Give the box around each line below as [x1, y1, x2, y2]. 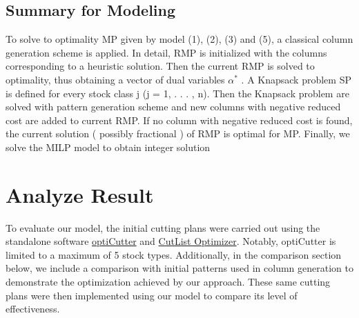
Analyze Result [6, 180, 154, 208]
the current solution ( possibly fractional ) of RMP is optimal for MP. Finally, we [6, 126, 350, 141]
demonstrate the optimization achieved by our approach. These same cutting [6, 275, 331, 289]
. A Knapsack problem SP [241, 72, 351, 86]
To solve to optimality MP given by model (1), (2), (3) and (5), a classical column [6, 32, 353, 46]
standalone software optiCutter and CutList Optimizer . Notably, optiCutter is [6, 234, 336, 248]
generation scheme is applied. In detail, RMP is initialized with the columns [6, 45, 327, 59]
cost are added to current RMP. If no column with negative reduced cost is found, [6, 112, 353, 127]
